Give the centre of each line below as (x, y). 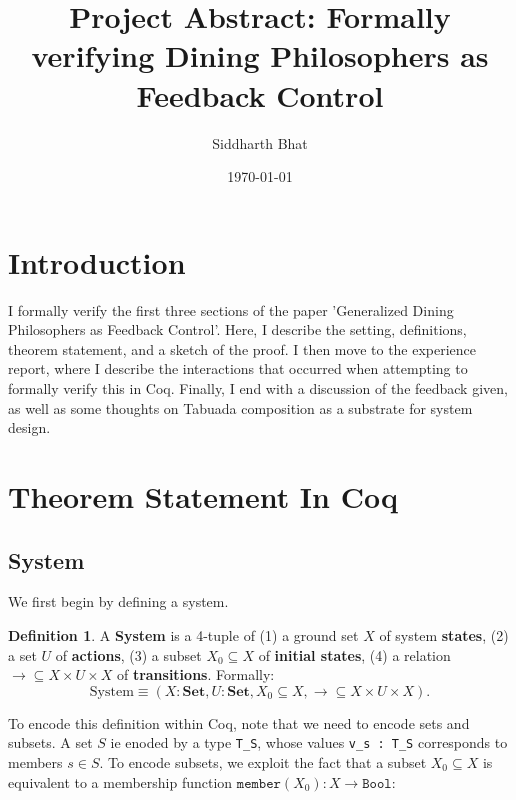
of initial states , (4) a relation (354, 654)
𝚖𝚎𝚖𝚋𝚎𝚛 (258, 783)
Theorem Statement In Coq (203, 495)
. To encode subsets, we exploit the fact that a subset (263, 761)
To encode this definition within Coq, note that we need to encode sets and (239, 722)
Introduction (97, 261)
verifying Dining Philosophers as (260, 55)
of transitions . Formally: (195, 674)
